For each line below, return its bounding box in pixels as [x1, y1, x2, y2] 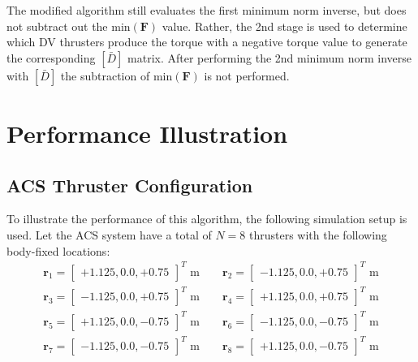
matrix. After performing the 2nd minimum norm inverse [127, 49, 412, 66]
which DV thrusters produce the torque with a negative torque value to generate [6, 33, 407, 50]
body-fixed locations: [6, 242, 110, 259]
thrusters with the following [249, 226, 387, 243]
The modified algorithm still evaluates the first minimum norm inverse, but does [6, 2, 407, 18]
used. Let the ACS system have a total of [6, 226, 212, 243]
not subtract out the [6, 17, 108, 34]
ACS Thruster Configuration [6, 172, 253, 197]
